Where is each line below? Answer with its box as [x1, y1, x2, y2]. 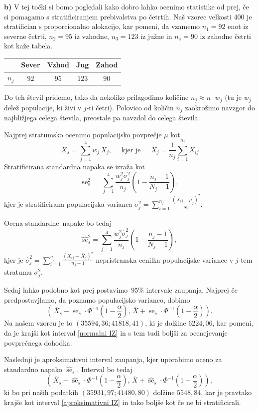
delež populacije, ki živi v [4, 102, 82, 112]
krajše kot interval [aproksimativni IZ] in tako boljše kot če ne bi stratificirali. [4, 397, 241, 407]
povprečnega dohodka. [4, 337, 72, 348]
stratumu [4, 266, 32, 277]
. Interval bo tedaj [77, 364, 132, 374]
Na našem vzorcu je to [4, 318, 73, 328]
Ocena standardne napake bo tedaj [4, 218, 112, 228]
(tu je [225, 92, 242, 102]
